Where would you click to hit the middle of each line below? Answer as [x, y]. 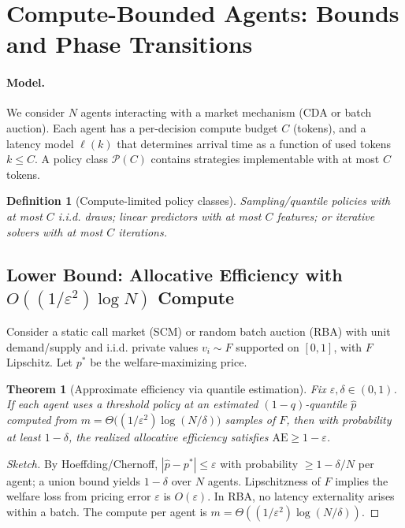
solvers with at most [55, 231]
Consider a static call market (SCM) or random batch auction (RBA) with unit [199, 331]
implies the [362, 480]
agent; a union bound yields [74, 480]
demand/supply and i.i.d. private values [102, 346]
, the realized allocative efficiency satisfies [169, 437]
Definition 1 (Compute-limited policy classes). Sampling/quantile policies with [199, 201]
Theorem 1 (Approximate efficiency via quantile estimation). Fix [166, 388]
